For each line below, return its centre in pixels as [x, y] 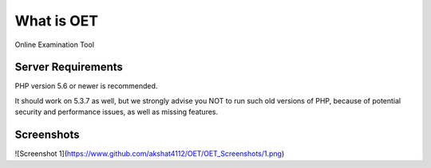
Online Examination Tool [55, 45]
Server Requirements [69, 67]
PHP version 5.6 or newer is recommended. [86, 86]
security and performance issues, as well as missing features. [117, 112]
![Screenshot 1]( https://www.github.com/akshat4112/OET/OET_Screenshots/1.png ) [150, 154]
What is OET [57, 21]
